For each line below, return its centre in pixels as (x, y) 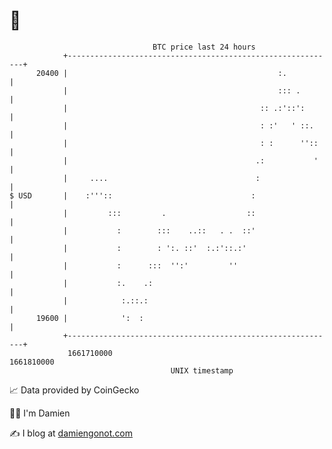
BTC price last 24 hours (204, 47)
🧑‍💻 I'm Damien (40, 413)
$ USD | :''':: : (132, 195)
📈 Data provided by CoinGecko (74, 390)
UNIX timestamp (202, 370)
